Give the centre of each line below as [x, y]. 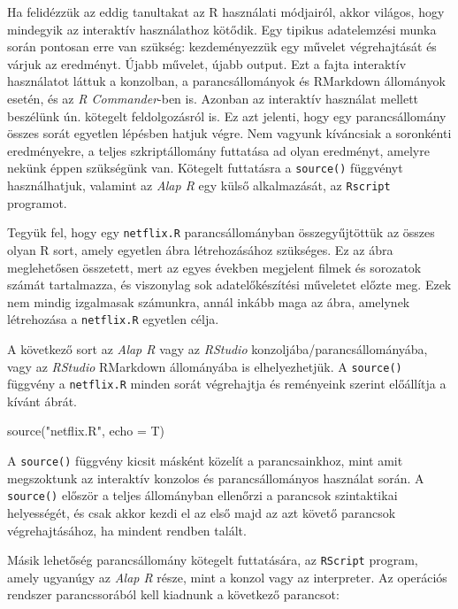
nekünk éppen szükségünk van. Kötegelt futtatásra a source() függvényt [205, 168]
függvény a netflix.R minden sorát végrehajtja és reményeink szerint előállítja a [227, 384]
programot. [37, 202]
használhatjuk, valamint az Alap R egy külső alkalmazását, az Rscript [199, 185]
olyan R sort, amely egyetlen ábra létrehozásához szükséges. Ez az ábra [200, 249]
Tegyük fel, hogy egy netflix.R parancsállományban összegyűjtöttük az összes [221, 232]
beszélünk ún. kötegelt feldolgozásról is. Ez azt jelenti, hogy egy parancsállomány [227, 116]
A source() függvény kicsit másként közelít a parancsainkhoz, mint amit [205, 461]
